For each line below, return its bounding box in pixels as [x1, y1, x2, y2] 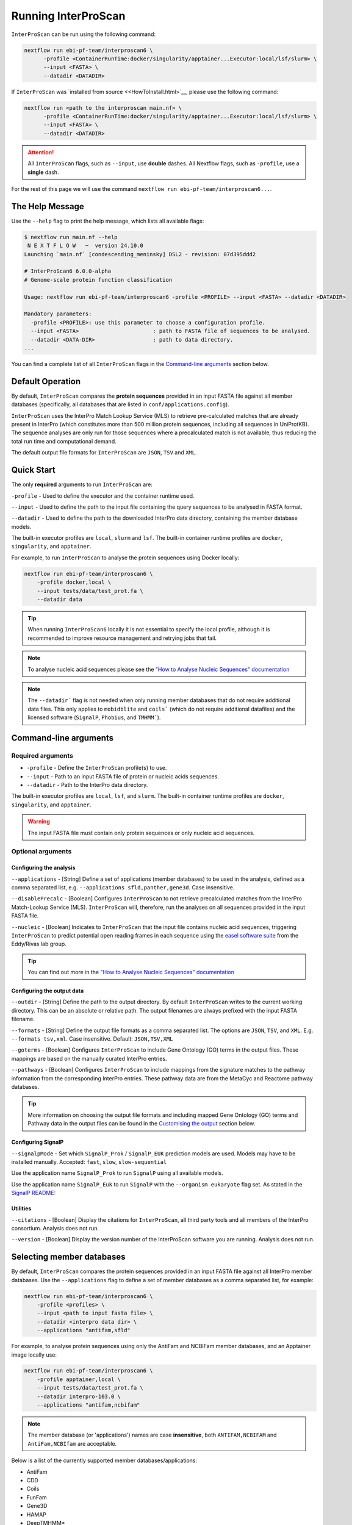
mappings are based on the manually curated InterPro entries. [11, 1055, 167, 1062]
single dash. [27, 168, 59, 176]
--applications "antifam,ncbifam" [37, 1402, 140, 1408]
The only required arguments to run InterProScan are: [11, 481, 153, 488]
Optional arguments [11, 847, 72, 856]
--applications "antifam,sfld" [37, 1327, 131, 1334]
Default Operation [11, 376, 81, 387]
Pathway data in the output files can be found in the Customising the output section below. [27, 1120, 256, 1127]
